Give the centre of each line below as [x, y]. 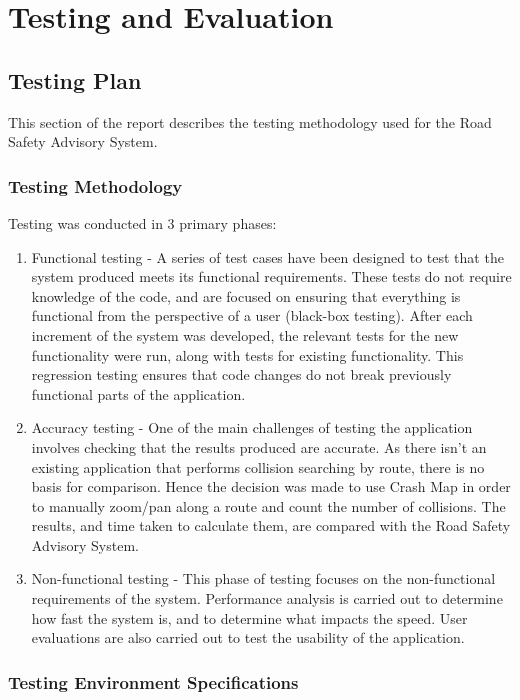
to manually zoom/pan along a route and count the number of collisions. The [268, 505]
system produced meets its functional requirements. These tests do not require [271, 276]
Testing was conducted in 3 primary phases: [142, 222]
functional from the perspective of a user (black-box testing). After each [252, 315]
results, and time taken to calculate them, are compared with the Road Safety [271, 525]
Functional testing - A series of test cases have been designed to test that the [267, 256]
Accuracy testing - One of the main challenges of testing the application [252, 427]
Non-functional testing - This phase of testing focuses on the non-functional [263, 578]
